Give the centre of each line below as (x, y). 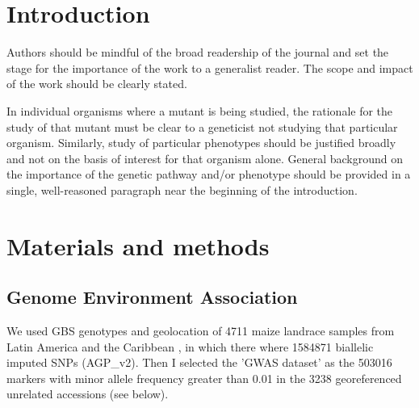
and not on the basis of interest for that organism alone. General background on (205, 158)
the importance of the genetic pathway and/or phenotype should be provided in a (209, 174)
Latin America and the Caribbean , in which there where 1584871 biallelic (190, 346)
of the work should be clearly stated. (97, 84)
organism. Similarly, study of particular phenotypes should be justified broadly (201, 143)
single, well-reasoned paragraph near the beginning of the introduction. (182, 189)
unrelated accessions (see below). (88, 394)
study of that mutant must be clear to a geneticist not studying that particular (202, 126)
